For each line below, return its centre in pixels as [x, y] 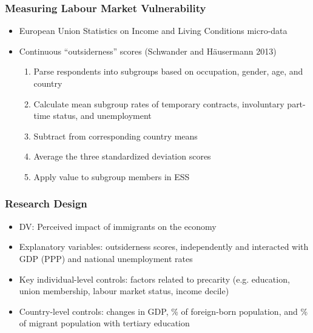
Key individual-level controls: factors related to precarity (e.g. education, [154, 279]
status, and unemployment [102, 116]
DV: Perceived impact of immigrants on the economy [118, 226]
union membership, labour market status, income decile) [124, 291]
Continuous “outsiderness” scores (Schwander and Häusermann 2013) [148, 51]
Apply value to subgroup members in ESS [112, 176]
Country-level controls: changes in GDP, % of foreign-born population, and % [163, 311]
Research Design [46, 203]
